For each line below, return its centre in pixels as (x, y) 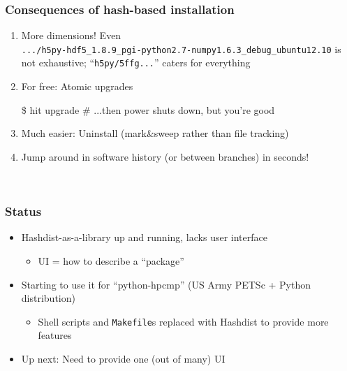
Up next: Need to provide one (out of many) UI (123, 358)
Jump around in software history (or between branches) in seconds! (165, 156)
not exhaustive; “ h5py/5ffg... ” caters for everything (136, 63)
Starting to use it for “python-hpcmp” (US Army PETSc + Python (166, 284)
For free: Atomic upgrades (77, 86)
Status (23, 211)
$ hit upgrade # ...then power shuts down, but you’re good (148, 109)
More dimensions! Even (71, 35)
